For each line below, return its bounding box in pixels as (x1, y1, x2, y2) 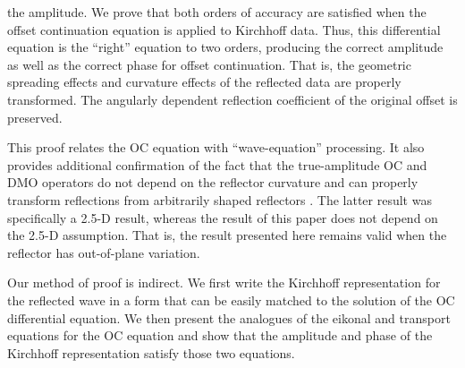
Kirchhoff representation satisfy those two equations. (7, 343, 295, 362)
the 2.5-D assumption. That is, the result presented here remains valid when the (7, 226, 447, 244)
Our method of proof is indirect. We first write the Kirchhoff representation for (7, 273, 441, 292)
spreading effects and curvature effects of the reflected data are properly (7, 73, 402, 91)
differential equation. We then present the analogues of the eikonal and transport (7, 308, 451, 327)
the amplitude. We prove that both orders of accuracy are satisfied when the (7, 3, 427, 21)
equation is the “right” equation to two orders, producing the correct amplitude (7, 38, 444, 56)
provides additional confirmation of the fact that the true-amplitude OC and (7, 155, 427, 174)
